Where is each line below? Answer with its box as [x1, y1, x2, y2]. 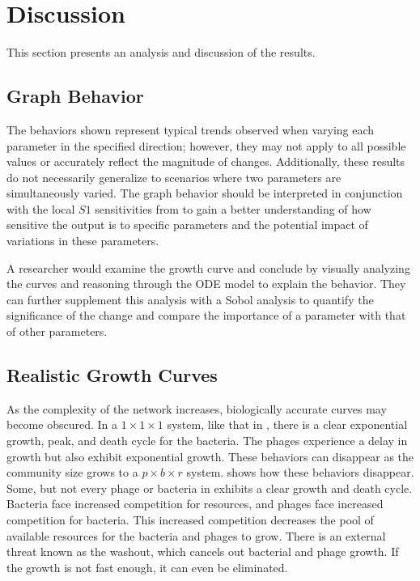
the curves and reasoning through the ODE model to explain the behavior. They [6, 275, 406, 292]
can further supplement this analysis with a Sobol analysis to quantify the [6, 290, 374, 307]
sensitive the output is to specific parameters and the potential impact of [6, 216, 368, 233]
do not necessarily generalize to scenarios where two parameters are [6, 168, 342, 185]
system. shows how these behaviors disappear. [186, 464, 414, 481]
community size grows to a [6, 464, 138, 481]
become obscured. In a [6, 416, 117, 433]
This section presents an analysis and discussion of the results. [6, 44, 316, 61]
